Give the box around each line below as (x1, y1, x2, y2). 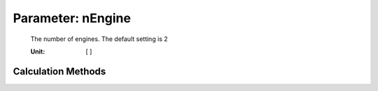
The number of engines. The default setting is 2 (30, 35, 168, 43)
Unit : (30, 47, 45, 56)
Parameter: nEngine (13, 10, 131, 26)
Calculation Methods (13, 65, 106, 77)
